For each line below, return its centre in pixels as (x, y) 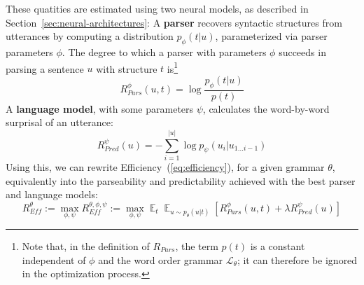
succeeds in (302, 51)
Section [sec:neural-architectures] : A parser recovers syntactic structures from (174, 22)
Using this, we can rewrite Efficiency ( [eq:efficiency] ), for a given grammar (165, 166)
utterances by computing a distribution (90, 36)
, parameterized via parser (271, 36)
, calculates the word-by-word (266, 108)
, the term (197, 245)
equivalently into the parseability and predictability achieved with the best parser (181, 180)
